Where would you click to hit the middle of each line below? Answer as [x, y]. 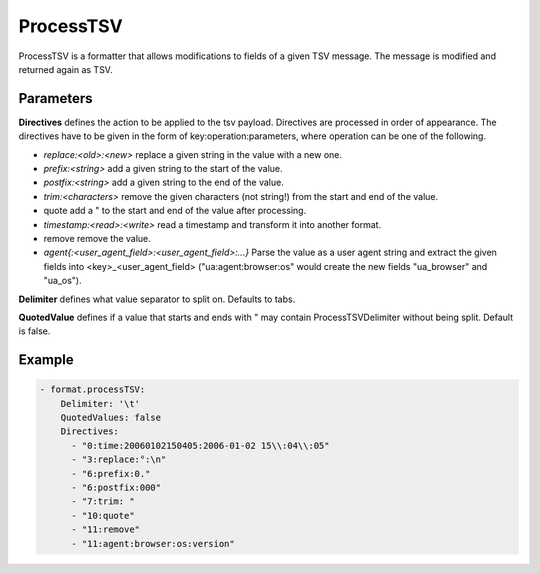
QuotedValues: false [111, 418]
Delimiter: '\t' [100, 403]
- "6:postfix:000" [116, 488]
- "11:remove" [105, 529]
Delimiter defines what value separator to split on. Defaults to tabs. [157, 299]
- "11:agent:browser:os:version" [153, 543]
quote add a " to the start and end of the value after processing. [175, 211]
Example [46, 360]
